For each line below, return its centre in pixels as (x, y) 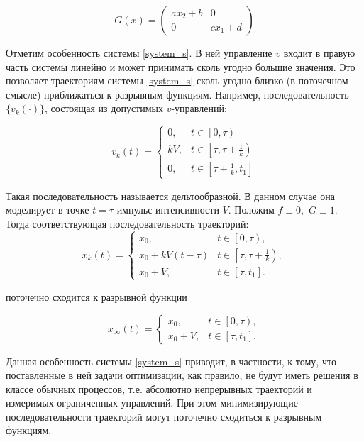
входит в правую (319, 53)
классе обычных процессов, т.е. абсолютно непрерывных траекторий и (159, 388)
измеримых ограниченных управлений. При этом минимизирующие (152, 403)
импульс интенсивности (168, 210)
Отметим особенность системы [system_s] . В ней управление (139, 53)
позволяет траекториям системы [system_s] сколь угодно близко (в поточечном (177, 81)
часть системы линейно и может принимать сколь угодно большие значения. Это (181, 66)
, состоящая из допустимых (104, 108)
